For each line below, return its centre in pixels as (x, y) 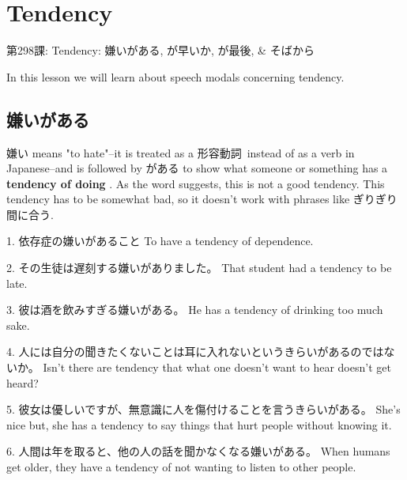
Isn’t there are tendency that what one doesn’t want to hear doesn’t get (217, 367)
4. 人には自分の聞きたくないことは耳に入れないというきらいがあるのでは (195, 351)
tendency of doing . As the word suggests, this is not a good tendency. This (196, 183)
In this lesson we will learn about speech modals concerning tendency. (175, 76)
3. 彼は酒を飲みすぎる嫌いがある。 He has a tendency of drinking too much (195, 310)
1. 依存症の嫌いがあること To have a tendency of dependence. (160, 241)
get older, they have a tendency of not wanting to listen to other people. (181, 467)
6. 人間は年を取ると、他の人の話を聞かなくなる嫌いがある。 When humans (198, 451)
